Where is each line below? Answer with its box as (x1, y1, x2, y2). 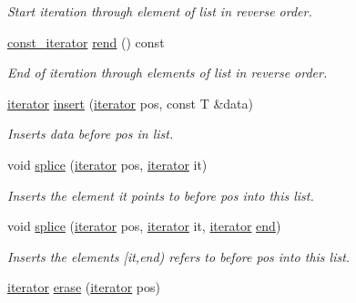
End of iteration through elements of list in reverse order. (7, 63, 328, 82)
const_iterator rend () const (7, 32, 165, 51)
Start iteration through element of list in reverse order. (7, 2, 312, 20)
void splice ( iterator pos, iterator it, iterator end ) (7, 216, 281, 235)
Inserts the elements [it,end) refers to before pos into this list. (7, 246, 351, 266)
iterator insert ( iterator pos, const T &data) (7, 93, 253, 112)
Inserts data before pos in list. (7, 124, 174, 143)
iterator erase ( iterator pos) (7, 277, 160, 297)
